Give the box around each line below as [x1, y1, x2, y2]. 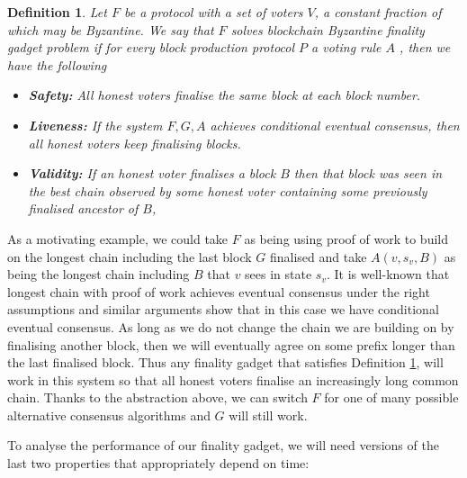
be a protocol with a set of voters [123, 3, 303, 21]
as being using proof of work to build [244, 229, 448, 248]
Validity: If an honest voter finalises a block [28, 164, 276, 183]
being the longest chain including [7, 265, 190, 284]
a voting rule [311, 38, 382, 57]
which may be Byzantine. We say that [7, 20, 214, 39]
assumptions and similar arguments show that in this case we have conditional [7, 300, 439, 319]
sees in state [245, 265, 312, 284]
